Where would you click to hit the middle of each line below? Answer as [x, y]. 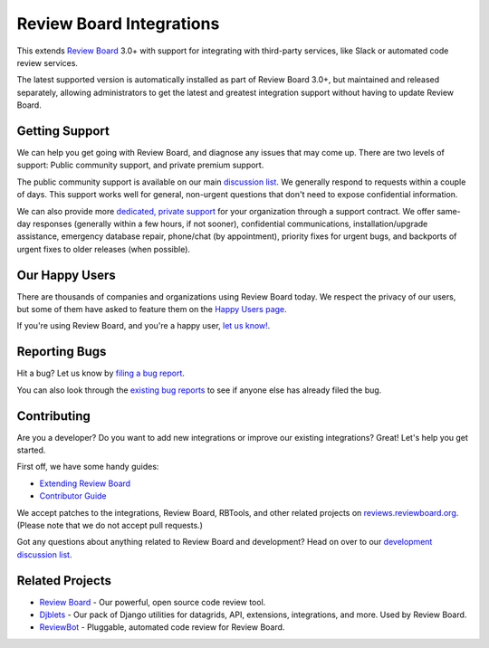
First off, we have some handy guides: [88, 467]
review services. [48, 62]
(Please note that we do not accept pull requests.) [110, 525]
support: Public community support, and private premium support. [140, 165]
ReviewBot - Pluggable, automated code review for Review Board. [162, 627]
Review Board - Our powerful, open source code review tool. [153, 602]
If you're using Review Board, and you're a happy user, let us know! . [144, 326]
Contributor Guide [73, 496]
